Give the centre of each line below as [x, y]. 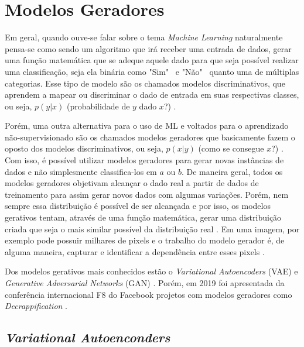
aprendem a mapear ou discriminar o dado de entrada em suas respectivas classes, [152, 95]
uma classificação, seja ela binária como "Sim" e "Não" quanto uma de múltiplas [152, 71]
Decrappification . [36, 306]
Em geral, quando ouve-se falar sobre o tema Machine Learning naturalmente [144, 37]
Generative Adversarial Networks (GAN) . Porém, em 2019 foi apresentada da [145, 283]
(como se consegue [231, 148]
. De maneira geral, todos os [232, 171]
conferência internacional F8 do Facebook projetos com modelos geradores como [148, 294]
